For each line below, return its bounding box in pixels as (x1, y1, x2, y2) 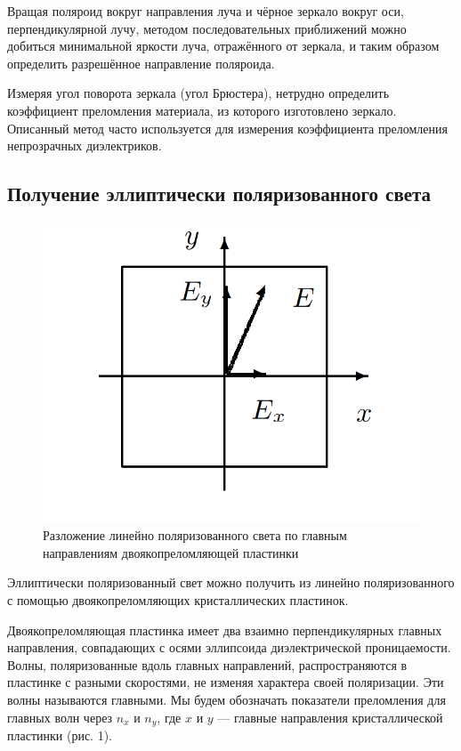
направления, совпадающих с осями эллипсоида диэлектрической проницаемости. (7, 638, 451, 657)
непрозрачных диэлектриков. (7, 136, 162, 155)
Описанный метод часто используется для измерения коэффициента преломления (7, 118, 448, 137)
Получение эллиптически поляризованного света (7, 180, 432, 207)
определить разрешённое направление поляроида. (7, 53, 275, 72)
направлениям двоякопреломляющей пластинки (43, 543, 299, 561)
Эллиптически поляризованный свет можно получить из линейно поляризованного (7, 573, 455, 592)
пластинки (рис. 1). (7, 726, 113, 745)
